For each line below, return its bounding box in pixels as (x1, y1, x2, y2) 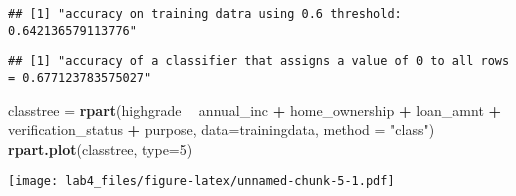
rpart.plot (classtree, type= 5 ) (8, 138, 193, 159)
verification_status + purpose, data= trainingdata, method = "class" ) (8, 119, 435, 140)
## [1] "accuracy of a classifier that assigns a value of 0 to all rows (8, 54, 510, 69)
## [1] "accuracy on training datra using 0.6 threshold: (8, 7, 402, 21)
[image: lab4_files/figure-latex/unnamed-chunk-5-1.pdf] (8, 174, 395, 189)
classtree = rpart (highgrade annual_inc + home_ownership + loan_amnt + (8, 99, 502, 120)
